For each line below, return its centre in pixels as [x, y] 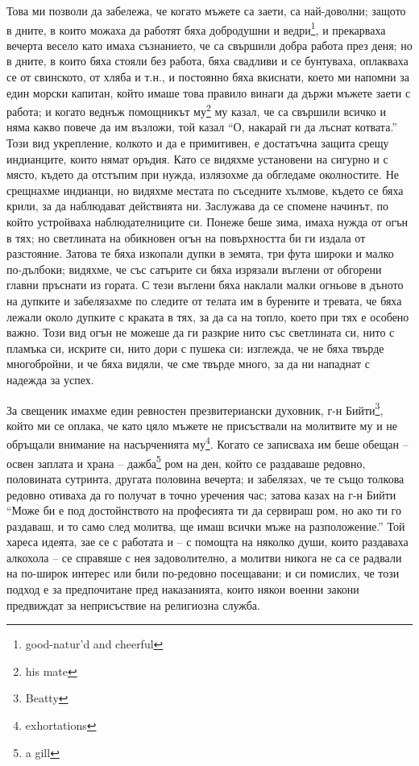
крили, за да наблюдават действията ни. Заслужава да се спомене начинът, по [197, 206]
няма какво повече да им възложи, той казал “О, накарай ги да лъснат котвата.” [202, 127]
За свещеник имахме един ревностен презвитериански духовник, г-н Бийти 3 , [195, 408]
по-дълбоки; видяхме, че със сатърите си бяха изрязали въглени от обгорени [194, 269]
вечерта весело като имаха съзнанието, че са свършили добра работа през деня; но [209, 45]
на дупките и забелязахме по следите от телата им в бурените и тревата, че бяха [204, 300]
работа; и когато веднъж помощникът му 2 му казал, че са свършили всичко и [196, 110]
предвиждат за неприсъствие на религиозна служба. [133, 605]
